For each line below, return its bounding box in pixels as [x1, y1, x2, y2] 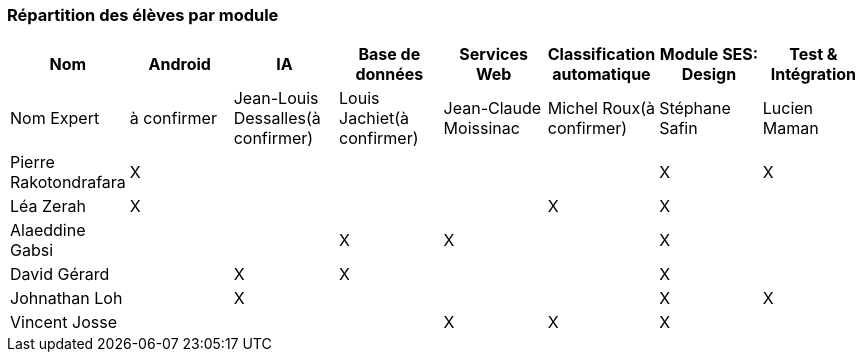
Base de [358, 44, 421, 65]
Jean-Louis [233, 88, 319, 109]
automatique [552, 64, 651, 85]
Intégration [770, 64, 857, 85]
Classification [547, 44, 656, 65]
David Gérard [10, 264, 110, 285]
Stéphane [659, 98, 731, 119]
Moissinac [443, 118, 520, 139]
